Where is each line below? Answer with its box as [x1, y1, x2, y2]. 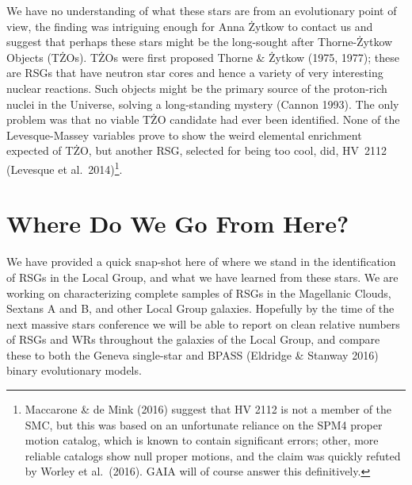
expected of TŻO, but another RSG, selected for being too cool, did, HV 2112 [6, 142, 387, 159]
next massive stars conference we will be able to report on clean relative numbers [6, 315, 400, 332]
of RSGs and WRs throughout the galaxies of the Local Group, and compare [6, 331, 380, 348]
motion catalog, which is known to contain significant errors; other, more [25, 432, 379, 448]
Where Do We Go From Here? [6, 207, 349, 240]
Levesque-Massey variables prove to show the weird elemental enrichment [6, 126, 362, 143]
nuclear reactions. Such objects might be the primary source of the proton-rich [6, 79, 387, 96]
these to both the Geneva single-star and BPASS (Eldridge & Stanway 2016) [6, 346, 379, 363]
